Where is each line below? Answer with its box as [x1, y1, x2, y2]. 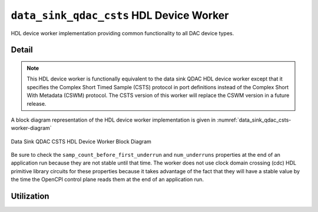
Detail [11, 45, 34, 55]
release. [26, 100, 47, 107]
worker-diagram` [11, 124, 52, 132]
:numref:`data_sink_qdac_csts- [217, 116, 291, 123]
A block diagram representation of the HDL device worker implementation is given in [11, 116, 216, 123]
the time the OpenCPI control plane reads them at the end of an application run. [11, 176, 204, 183]
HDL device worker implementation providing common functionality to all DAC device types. [11, 29, 234, 36]
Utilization [11, 191, 49, 201]
